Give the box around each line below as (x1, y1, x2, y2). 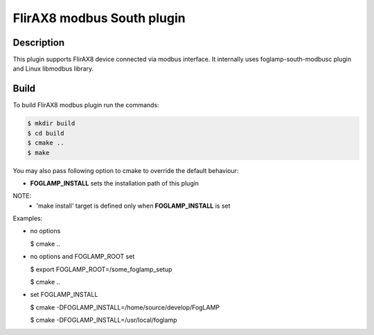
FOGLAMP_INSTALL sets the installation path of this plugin (30, 179, 199, 187)
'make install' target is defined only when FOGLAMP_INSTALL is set (36, 201, 231, 210)
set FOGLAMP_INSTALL (30, 291, 98, 299)
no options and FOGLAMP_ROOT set (30, 253, 135, 261)
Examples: (12, 215, 43, 223)
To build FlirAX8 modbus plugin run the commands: (12, 101, 159, 109)
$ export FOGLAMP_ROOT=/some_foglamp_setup (30, 265, 172, 273)
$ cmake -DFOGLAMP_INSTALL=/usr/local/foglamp (30, 316, 177, 325)
